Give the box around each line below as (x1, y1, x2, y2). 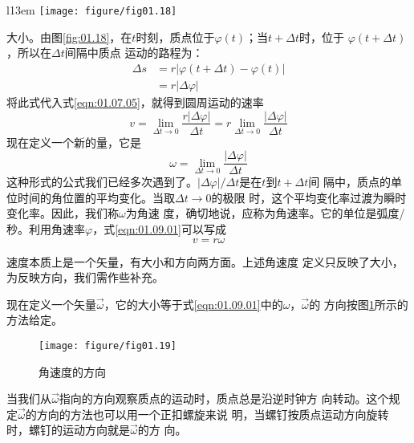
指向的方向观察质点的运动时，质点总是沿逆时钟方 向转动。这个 (59, 390, 389, 407)
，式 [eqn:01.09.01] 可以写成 (92, 221, 227, 237)
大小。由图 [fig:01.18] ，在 (6, 28, 132, 45)
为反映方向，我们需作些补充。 (6, 269, 164, 286)
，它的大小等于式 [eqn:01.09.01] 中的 (103, 295, 283, 312)
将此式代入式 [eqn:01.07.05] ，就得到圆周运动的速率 (6, 93, 264, 110)
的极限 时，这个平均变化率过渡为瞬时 (211, 189, 407, 205)
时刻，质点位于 (136, 28, 215, 45)
